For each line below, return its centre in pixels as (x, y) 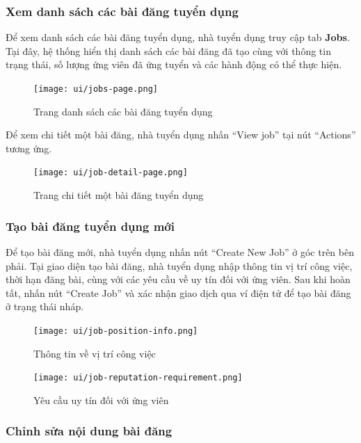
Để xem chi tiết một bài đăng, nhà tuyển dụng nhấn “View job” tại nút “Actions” (181, 135)
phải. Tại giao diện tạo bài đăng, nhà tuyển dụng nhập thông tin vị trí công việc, (179, 265)
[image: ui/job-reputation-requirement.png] (138, 378)
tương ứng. (29, 148)
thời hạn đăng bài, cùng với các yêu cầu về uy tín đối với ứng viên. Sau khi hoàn (178, 279)
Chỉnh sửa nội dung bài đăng (89, 431)
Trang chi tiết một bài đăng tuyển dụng (119, 195)
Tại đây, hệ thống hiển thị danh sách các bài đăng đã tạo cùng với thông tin (168, 50)
